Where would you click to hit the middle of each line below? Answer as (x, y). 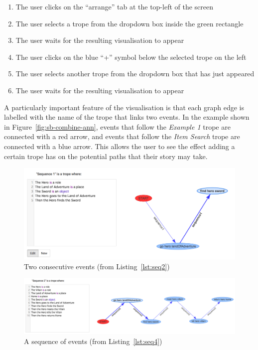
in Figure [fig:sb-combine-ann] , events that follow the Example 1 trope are (117, 126)
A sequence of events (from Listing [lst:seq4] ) (93, 341)
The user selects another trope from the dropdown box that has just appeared (135, 74)
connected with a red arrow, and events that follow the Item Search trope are (122, 136)
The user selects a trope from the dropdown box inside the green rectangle (129, 23)
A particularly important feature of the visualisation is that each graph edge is (124, 107)
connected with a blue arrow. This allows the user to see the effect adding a (120, 146)
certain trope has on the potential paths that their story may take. (106, 156)
